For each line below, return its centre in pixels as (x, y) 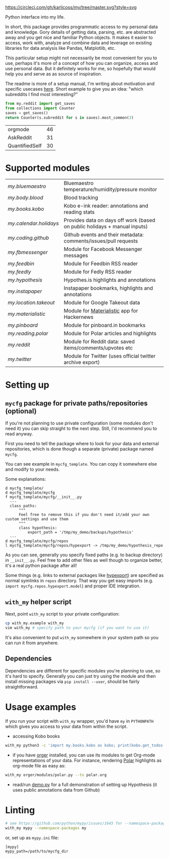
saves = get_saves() (27, 113)
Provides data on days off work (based (109, 220)
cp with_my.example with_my (35, 623)
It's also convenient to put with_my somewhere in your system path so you (82, 637)
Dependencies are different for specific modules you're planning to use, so (83, 670)
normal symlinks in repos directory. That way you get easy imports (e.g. (79, 581)
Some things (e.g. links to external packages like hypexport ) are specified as (84, 575)
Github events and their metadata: (104, 235)
